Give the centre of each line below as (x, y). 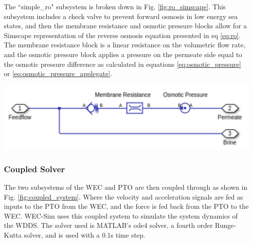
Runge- (226, 225)
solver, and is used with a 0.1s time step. (85, 234)
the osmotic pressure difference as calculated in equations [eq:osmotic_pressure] (123, 64)
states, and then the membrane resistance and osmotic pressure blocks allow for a (126, 26)
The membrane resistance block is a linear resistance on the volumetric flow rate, (125, 45)
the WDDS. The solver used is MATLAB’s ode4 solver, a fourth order (108, 225)
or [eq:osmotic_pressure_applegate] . (58, 73)
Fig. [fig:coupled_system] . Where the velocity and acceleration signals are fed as (124, 196)
